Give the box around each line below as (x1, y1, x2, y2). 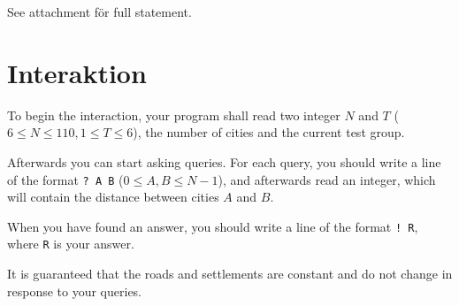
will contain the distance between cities (7, 187, 219, 206)
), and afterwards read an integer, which (218, 170, 436, 188)
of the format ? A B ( (7, 170, 124, 188)
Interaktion (7, 54, 147, 90)
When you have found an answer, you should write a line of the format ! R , (7, 217, 418, 235)
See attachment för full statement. (7, 3, 192, 20)
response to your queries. (7, 281, 142, 300)
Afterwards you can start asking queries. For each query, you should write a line (7, 152, 441, 171)
